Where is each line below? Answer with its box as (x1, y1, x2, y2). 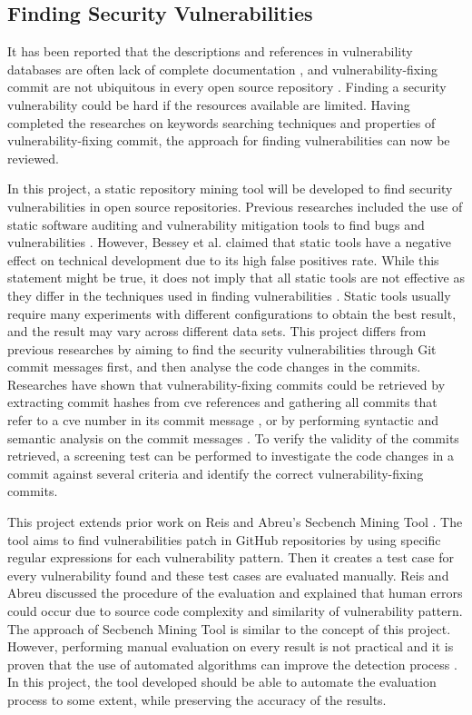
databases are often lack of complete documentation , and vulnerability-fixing (7, 59, 438, 78)
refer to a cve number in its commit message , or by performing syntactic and (7, 411, 438, 430)
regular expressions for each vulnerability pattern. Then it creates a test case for (7, 548, 454, 567)
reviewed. (7, 148, 59, 167)
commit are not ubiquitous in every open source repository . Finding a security (7, 77, 447, 96)
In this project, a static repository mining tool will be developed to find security (7, 179, 453, 198)
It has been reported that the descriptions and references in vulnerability (7, 42, 413, 61)
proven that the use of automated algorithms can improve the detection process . (7, 654, 457, 673)
